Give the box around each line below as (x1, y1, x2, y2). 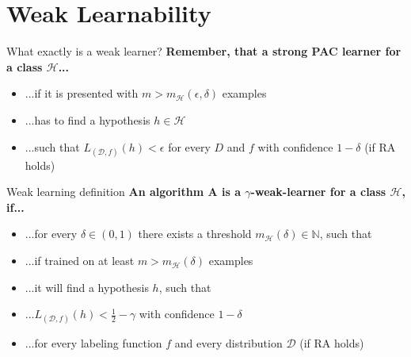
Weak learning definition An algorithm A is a (6, 183, 241, 200)
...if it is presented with (25, 85, 139, 102)
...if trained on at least (25, 252, 135, 269)
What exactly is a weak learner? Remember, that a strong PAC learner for (6, 43, 401, 59)
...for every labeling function (25, 335, 162, 351)
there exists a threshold (138, 225, 252, 242)
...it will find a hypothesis (25, 278, 149, 295)
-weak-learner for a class (250, 183, 386, 200)
